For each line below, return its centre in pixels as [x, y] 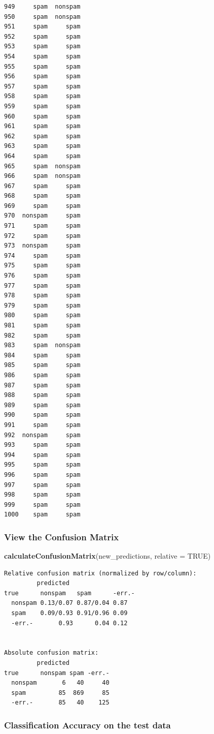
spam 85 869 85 [60, 693]
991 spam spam [42, 425]
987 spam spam [42, 385]
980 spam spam [42, 315]
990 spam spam [42, 415]
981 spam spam [42, 325]
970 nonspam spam [42, 216]
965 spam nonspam [42, 166]
